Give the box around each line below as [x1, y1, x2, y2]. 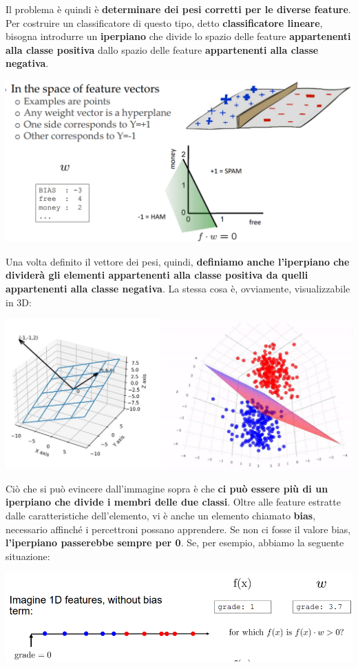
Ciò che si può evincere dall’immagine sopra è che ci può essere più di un [6, 481, 328, 495]
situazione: [6, 548, 50, 563]
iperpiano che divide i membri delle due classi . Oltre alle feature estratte [6, 495, 341, 509]
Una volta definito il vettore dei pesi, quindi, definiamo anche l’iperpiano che [6, 254, 350, 268]
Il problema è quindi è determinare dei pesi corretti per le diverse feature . [6, 2, 351, 16]
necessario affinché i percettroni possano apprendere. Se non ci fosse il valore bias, [6, 521, 351, 536]
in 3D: [6, 295, 32, 309]
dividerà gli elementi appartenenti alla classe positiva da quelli [6, 268, 308, 282]
